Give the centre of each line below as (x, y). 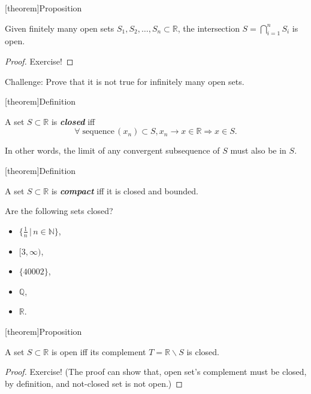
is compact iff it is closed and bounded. (125, 190)
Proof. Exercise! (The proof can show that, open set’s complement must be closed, (156, 372)
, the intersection (209, 28)
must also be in (258, 150)
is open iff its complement (99, 351)
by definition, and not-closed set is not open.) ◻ (94, 383)
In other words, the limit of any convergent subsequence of (112, 150)
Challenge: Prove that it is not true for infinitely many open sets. (125, 81)
